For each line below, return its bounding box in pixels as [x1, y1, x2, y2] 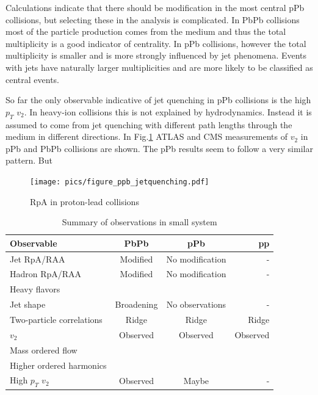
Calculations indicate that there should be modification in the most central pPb [5, 1, 305, 13]
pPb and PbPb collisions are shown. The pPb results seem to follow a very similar [5, 142, 313, 154]
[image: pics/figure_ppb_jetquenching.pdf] [30, 177, 209, 186]
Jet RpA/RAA [10, 252, 65, 265]
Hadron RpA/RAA [10, 267, 82, 280]
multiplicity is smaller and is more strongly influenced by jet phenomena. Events [5, 49, 307, 62]
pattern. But [5, 154, 52, 167]
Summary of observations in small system [62, 216, 217, 228]
